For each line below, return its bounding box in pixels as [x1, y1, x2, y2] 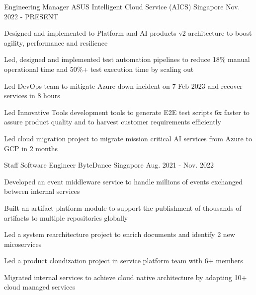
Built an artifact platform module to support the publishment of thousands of [4, 202, 242, 213]
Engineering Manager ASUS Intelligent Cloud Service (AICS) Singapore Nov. [4, 1, 240, 11]
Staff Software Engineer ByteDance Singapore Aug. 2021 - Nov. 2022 [4, 160, 214, 170]
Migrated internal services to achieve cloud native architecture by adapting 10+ [4, 272, 247, 282]
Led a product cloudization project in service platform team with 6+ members [4, 255, 243, 266]
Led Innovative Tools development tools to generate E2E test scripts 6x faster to [4, 107, 250, 117]
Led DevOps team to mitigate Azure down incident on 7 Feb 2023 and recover [4, 80, 243, 91]
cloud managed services [4, 282, 75, 292]
